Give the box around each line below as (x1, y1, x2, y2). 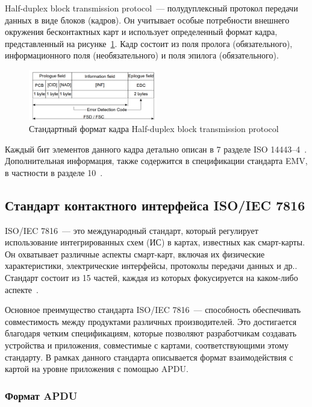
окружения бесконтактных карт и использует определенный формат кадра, (5, 25, 278, 38)
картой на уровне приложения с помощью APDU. (5, 362, 189, 375)
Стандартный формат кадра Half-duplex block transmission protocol (29, 122, 279, 134)
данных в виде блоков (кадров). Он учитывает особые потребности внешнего (5, 13, 290, 26)
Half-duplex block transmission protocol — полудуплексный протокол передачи (5, 2, 298, 14)
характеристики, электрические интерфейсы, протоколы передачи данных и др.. (5, 259, 298, 272)
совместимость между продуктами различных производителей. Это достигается (5, 315, 297, 327)
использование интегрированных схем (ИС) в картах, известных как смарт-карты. (5, 236, 305, 248)
